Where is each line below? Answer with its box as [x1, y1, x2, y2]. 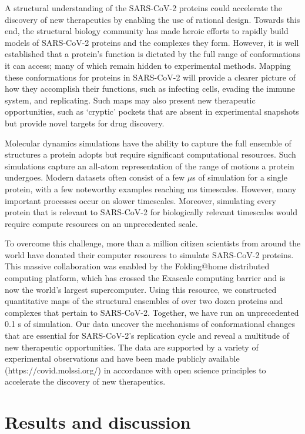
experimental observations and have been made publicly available [5, 352, 240, 365]
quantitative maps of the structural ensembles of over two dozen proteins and [5, 295, 283, 307]
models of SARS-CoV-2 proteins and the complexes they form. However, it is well [5, 36, 299, 48]
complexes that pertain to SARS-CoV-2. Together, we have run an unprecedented [5, 306, 299, 318]
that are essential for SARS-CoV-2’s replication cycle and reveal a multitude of [5, 329, 289, 342]
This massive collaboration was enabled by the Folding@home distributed [5, 260, 270, 272]
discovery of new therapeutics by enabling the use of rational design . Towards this [5, 13, 300, 25]
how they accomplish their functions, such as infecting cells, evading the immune [5, 82, 295, 95]
